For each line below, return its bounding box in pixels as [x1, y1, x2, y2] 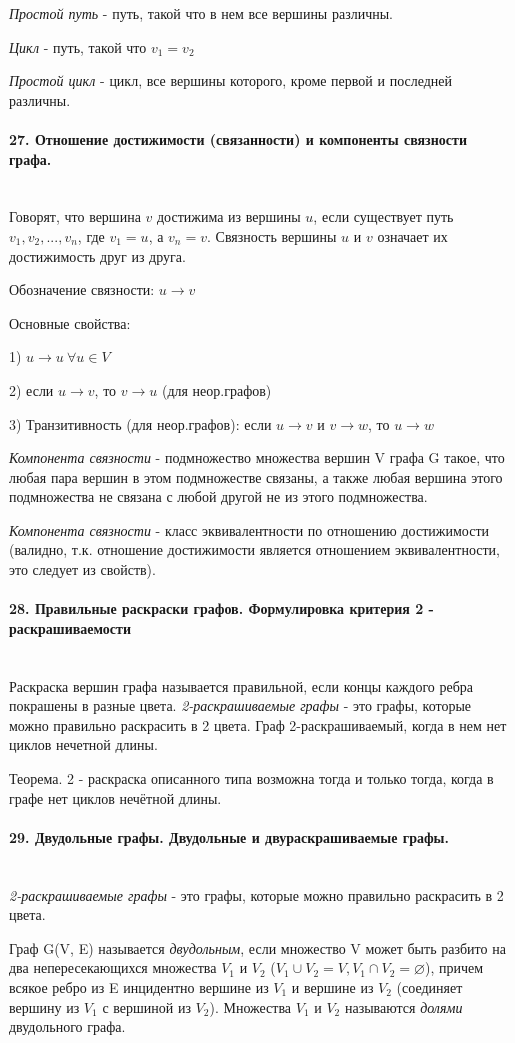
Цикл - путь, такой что [9, 36, 147, 57]
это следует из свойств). [9, 559, 156, 580]
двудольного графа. [9, 1016, 126, 1037]
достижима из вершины [156, 206, 301, 227]
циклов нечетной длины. [9, 734, 158, 755]
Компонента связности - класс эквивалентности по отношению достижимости [9, 519, 489, 540]
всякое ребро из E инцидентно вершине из [9, 976, 269, 997]
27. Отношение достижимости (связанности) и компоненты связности [9, 128, 467, 149]
